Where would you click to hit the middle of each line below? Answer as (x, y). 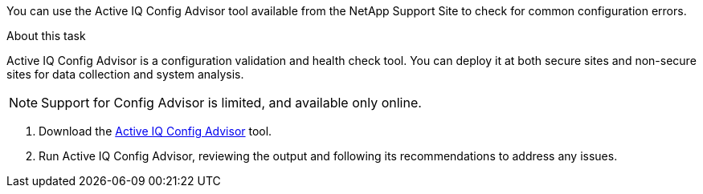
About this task (46, 36)
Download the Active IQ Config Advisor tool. (155, 131)
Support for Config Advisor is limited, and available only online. (231, 103)
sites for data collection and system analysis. (125, 74)
